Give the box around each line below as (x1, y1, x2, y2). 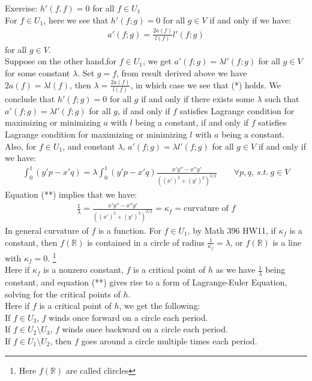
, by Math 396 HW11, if (187, 224, 276, 237)
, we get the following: (119, 299, 200, 312)
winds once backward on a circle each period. (62, 323, 228, 335)
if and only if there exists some (141, 93, 254, 105)
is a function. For (98, 224, 161, 237)
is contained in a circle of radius (87, 236, 205, 248)
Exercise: (5, 2, 38, 14)
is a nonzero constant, (43, 263, 124, 276)
